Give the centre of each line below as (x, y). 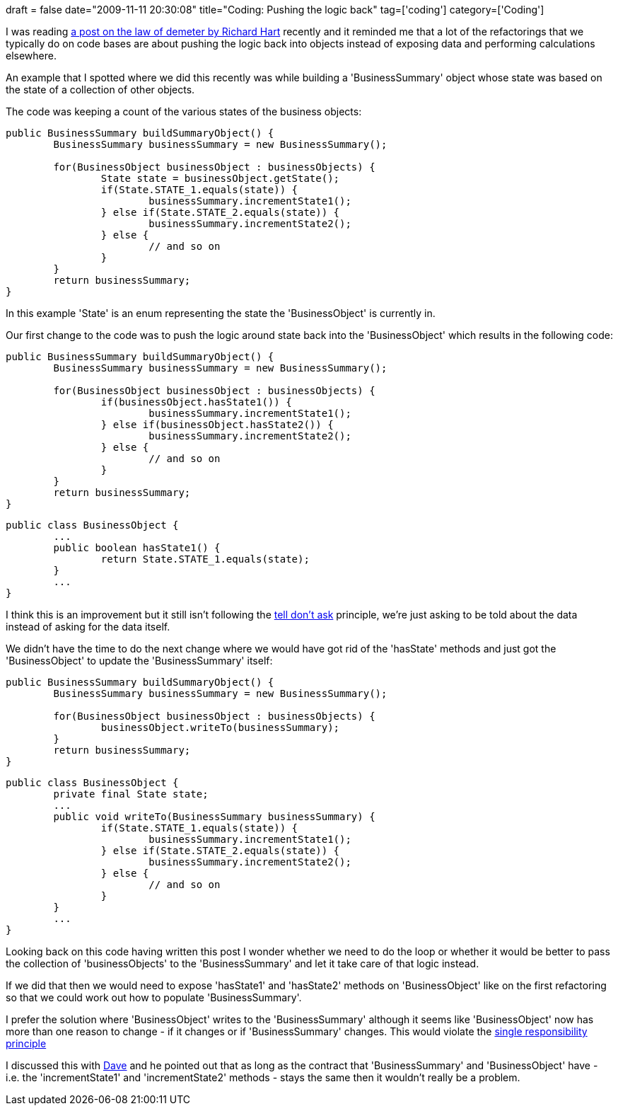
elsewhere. (31, 56)
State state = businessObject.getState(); (220, 178)
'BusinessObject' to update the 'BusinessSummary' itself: (139, 661)
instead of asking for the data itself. (88, 627)
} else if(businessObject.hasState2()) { (217, 425)
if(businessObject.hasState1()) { (196, 402)
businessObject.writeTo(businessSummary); (220, 727)
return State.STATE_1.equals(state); (205, 559)
